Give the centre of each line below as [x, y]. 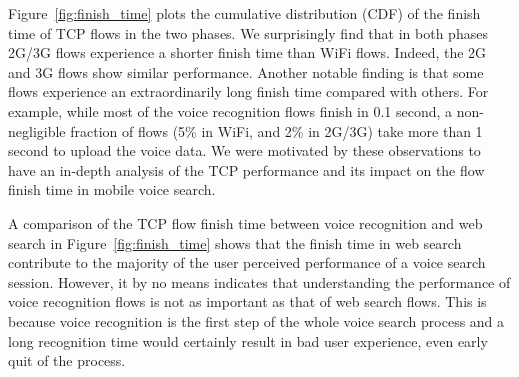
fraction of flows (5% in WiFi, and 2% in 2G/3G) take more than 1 [276, 130]
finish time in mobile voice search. [112, 189]
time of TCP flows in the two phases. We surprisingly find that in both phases [248, 32]
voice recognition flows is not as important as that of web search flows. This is [247, 301]
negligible [37, 130]
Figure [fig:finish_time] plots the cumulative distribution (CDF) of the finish [244, 13]
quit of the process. [67, 360]
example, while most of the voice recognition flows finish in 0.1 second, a [230, 110]
